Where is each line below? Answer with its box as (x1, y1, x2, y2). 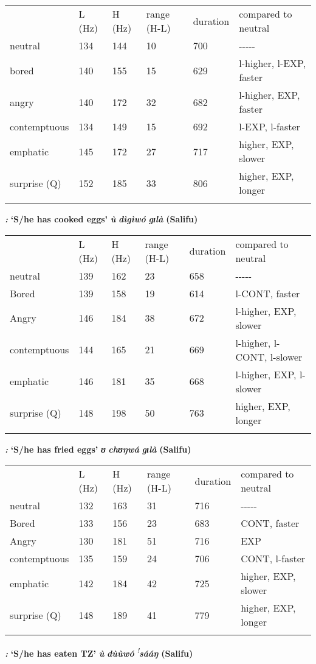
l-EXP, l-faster (239, 119, 300, 133)
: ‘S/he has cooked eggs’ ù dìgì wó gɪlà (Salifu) (5, 213, 198, 225)
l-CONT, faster (235, 286, 300, 300)
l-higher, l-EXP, (239, 56, 306, 70)
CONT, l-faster (241, 551, 306, 566)
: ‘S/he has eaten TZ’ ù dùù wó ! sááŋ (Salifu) (5, 645, 193, 659)
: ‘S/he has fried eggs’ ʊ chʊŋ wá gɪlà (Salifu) (5, 442, 191, 455)
